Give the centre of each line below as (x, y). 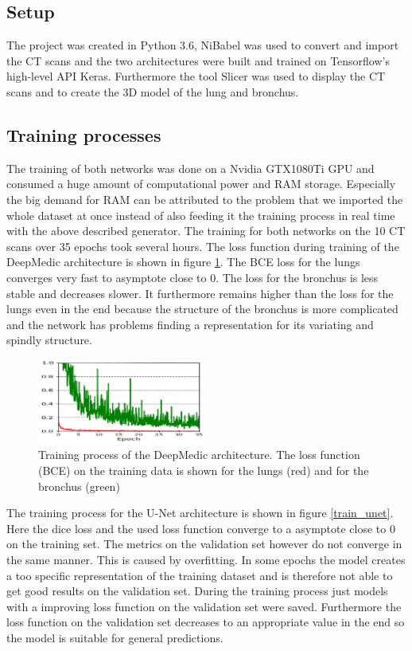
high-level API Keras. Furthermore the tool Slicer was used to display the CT (196, 76)
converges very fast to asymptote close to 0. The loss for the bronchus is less (192, 277)
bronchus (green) (79, 486)
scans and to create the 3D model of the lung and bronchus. (153, 91)
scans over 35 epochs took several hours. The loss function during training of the (203, 246)
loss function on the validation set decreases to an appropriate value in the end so (206, 622)
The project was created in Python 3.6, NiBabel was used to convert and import (203, 45)
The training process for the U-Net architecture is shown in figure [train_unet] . (200, 513)
